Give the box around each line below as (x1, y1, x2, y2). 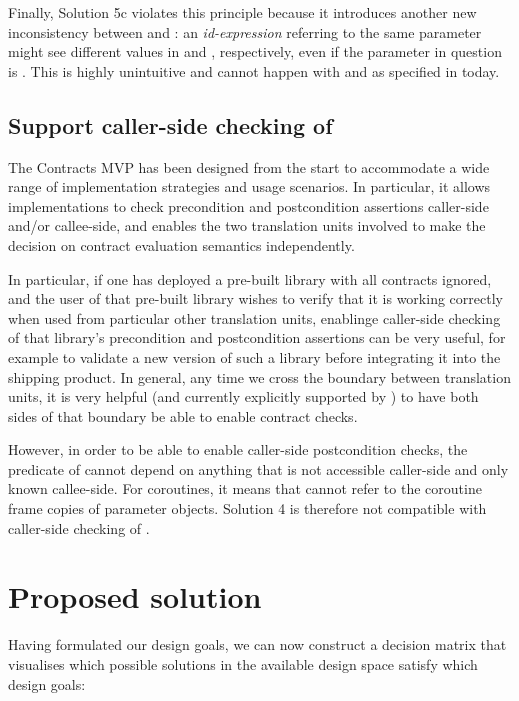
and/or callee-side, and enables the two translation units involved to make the (8, 215, 486, 236)
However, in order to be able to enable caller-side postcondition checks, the (8, 439, 468, 460)
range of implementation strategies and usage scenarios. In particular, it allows (8, 176, 491, 197)
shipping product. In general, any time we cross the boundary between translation (8, 366, 511, 387)
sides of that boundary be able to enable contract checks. (8, 405, 358, 426)
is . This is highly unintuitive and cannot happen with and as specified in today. (8, 60, 500, 81)
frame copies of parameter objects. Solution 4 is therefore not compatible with (8, 498, 487, 519)
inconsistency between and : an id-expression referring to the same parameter (8, 21, 482, 42)
